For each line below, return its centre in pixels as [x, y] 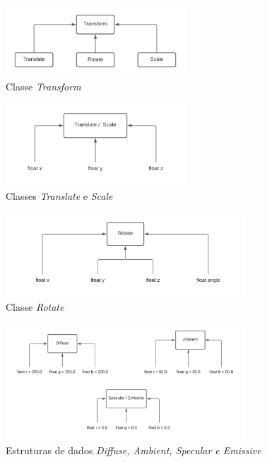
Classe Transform [43, 86]
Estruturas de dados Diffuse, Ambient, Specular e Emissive [133, 450]
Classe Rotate [35, 306]
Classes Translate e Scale [59, 196]
